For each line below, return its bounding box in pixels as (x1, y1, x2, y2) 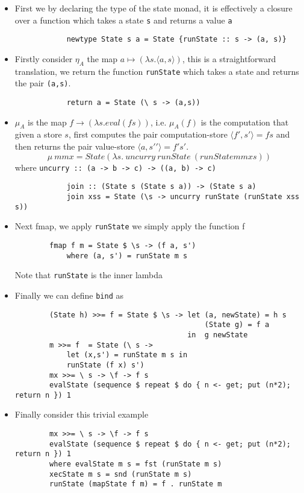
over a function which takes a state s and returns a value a (14, 13, 232, 26)
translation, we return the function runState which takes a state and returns (14, 65, 299, 77)
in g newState (187, 330, 248, 339)
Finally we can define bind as (14, 288, 123, 301)
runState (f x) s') (66, 360, 144, 369)
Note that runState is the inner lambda (14, 269, 163, 281)
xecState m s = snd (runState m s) (49, 469, 192, 479)
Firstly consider (14, 52, 73, 65)
